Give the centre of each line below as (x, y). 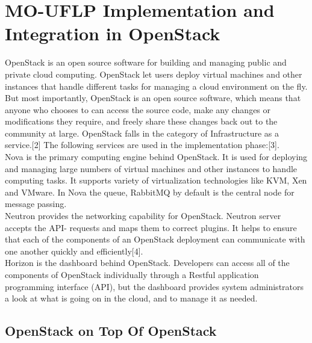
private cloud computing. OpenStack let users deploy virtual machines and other (154, 74)
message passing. (36, 204)
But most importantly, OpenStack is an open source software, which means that (153, 98)
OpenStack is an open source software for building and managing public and (146, 62)
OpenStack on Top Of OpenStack (111, 331)
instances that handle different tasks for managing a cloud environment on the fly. (156, 86)
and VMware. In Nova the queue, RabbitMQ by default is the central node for (150, 192)
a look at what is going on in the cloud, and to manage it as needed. (131, 298)
